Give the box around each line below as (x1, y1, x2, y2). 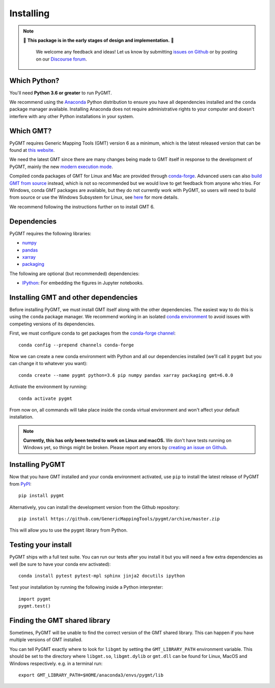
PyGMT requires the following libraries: (9, 230, 92, 236)
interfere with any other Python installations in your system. (9, 113, 134, 119)
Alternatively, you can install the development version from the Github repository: (9, 504, 180, 510)
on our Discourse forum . (36, 56, 87, 62)
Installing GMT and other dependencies (9, 293, 138, 301)
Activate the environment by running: (9, 383, 88, 390)
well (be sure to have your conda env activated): (9, 561, 111, 567)
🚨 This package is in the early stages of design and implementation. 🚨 (23, 37, 174, 43)
